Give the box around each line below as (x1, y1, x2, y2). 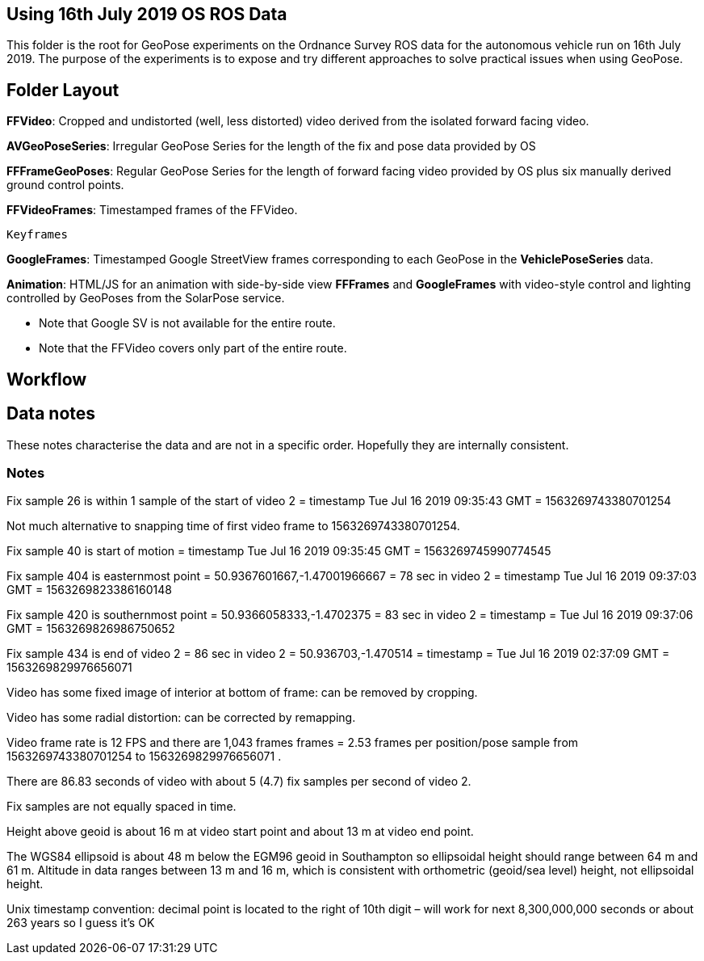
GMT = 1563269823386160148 (6, 583, 172, 597)
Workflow (6, 369, 87, 390)
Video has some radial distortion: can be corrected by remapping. (6, 710, 356, 725)
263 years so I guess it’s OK (6, 916, 155, 930)
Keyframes (6, 228, 68, 242)
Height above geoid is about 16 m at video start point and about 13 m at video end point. (6, 824, 474, 839)
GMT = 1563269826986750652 (6, 622, 175, 636)
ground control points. (6, 178, 124, 192)
